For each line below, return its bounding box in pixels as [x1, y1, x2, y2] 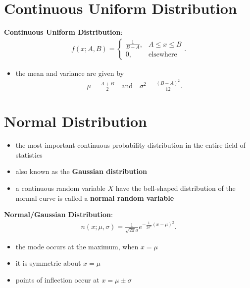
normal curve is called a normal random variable [15, 192, 174, 203]
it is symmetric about [15, 258, 81, 268]
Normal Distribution [4, 111, 147, 131]
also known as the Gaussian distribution [15, 166, 147, 176]
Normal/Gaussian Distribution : [4, 209, 113, 220]
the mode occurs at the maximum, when [15, 241, 139, 251]
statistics [15, 149, 43, 160]
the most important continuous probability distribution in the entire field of [15, 140, 246, 150]
